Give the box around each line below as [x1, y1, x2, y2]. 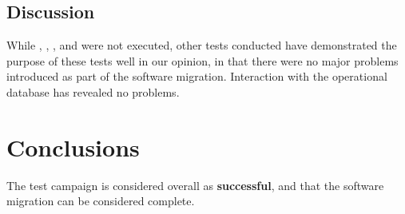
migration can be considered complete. [6, 192, 195, 209]
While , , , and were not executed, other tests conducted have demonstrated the [6, 37, 397, 53]
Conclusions [6, 130, 140, 163]
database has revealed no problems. [6, 83, 180, 100]
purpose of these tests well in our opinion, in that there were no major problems [6, 52, 399, 69]
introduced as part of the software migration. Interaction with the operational [6, 68, 387, 85]
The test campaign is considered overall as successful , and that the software [6, 176, 384, 193]
